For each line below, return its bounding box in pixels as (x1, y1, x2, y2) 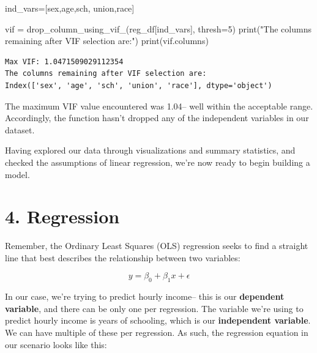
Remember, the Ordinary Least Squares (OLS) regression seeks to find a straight (5, 239, 308, 252)
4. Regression (5, 204, 120, 229)
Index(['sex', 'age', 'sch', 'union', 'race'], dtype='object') (5, 81, 272, 90)
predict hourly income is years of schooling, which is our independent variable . (5, 314, 311, 327)
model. (5, 168, 30, 180)
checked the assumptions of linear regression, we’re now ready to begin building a (5, 155, 310, 168)
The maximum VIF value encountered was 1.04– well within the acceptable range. (5, 99, 313, 112)
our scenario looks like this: (5, 338, 107, 351)
